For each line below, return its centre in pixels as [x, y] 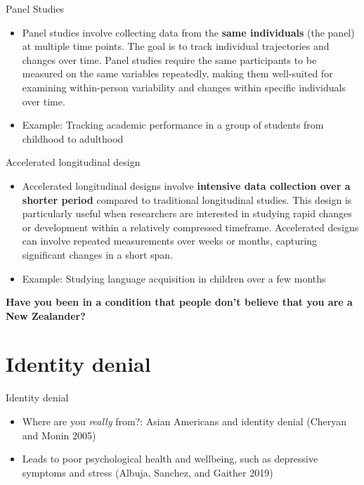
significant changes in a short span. [98, 254]
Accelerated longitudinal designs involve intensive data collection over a [186, 185]
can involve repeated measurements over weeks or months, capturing [170, 241]
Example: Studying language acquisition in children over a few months [174, 278]
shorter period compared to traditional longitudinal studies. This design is [187, 199]
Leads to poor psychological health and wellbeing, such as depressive [170, 459]
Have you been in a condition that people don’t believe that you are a [179, 302]
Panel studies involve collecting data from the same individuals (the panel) [188, 32]
